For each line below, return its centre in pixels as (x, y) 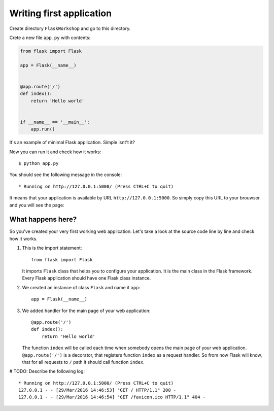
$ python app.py (39, 163)
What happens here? (43, 219)
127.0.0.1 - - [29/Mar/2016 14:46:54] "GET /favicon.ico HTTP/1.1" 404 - (112, 397)
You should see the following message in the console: (65, 175)
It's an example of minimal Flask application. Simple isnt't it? (72, 143)
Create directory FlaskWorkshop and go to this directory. (70, 28)
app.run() (43, 129)
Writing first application (60, 13)
